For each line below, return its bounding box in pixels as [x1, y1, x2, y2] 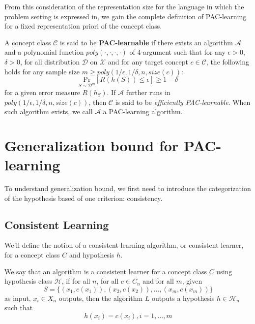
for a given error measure [4, 87, 80, 97]
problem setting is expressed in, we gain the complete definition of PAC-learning [4, 11, 247, 21]
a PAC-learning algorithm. [103, 106, 183, 117]
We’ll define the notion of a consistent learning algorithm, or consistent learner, [4, 240, 244, 250]
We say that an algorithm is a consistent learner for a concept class [4, 266, 207, 276]
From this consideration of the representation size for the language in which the [4, 1, 244, 11]
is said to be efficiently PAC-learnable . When [115, 97, 251, 107]
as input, [4, 292, 31, 303]
